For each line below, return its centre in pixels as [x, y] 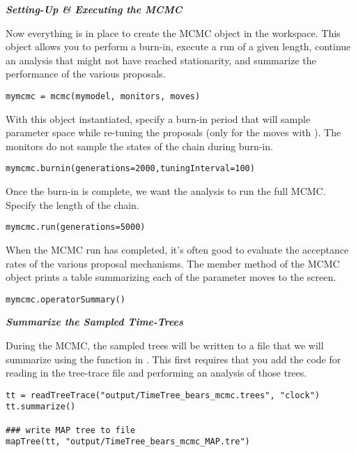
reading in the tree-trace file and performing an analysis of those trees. [156, 373]
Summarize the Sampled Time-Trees [94, 322]
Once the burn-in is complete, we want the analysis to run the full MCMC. [166, 191]
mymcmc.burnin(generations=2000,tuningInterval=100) [130, 169]
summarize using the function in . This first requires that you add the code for [173, 359]
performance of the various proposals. [86, 74]
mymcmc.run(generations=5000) [76, 227]
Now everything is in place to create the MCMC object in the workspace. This [173, 32]
